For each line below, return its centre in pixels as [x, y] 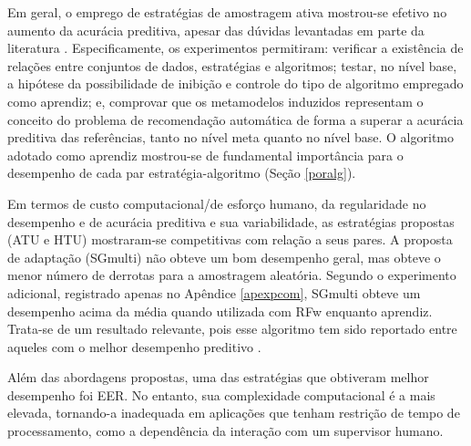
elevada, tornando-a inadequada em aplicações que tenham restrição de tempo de [234, 413]
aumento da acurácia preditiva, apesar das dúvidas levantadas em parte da [216, 30]
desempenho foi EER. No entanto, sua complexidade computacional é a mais [221, 394]
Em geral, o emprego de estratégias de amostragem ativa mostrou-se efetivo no [227, 12]
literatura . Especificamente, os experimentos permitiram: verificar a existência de [235, 48]
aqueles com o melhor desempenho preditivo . [134, 346]
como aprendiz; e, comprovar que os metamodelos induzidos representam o [215, 101]
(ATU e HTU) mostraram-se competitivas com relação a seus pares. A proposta [230, 239]
